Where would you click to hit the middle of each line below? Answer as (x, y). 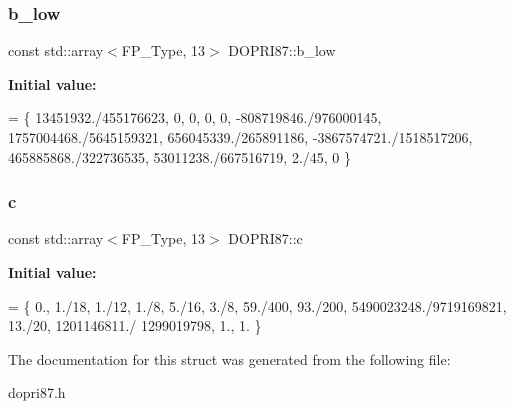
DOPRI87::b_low (282, 50)
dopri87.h (37, 392)
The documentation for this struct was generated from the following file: (229, 358)
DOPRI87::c (265, 238)
